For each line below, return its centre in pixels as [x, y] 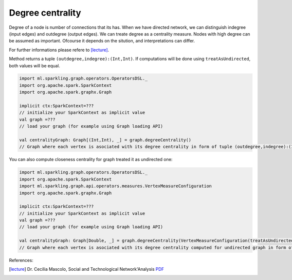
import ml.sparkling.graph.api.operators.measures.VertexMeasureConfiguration [115, 186]
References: [21, 260]
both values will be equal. [35, 65]
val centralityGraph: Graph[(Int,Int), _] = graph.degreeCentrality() [105, 140]
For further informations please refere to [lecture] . [59, 50]
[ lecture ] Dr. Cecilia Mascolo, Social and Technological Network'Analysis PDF [87, 269]
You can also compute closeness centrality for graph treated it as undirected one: [91, 160]
